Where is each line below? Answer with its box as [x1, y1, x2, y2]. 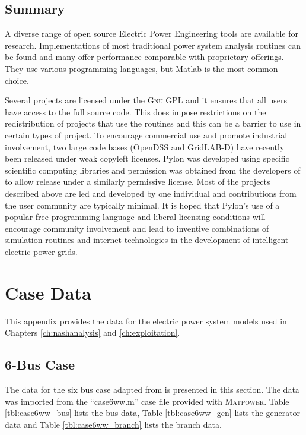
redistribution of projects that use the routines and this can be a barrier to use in [5, 117, 301, 130]
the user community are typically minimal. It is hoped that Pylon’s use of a [5, 198, 280, 211]
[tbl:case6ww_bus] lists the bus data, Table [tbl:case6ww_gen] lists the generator [5, 406, 301, 419]
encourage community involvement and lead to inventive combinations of [5, 222, 269, 234]
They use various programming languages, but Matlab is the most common [5, 62, 278, 74]
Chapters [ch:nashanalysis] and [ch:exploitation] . [5, 326, 180, 339]
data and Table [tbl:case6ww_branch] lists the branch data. [5, 418, 222, 430]
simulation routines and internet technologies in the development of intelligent [5, 234, 289, 246]
